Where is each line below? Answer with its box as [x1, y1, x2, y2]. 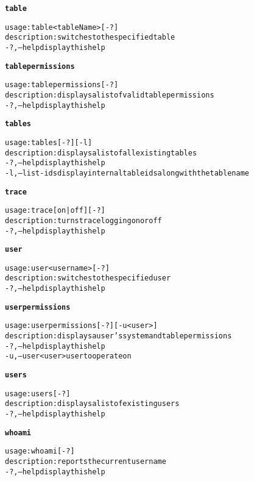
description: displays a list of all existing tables [5, 148, 197, 157]
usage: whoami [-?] [5, 447, 75, 456]
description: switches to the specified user [5, 274, 171, 283]
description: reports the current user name [5, 457, 166, 466]
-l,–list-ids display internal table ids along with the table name [5, 168, 249, 177]
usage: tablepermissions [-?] [5, 80, 119, 90]
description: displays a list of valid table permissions [5, 90, 214, 99]
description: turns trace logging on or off [5, 216, 162, 225]
